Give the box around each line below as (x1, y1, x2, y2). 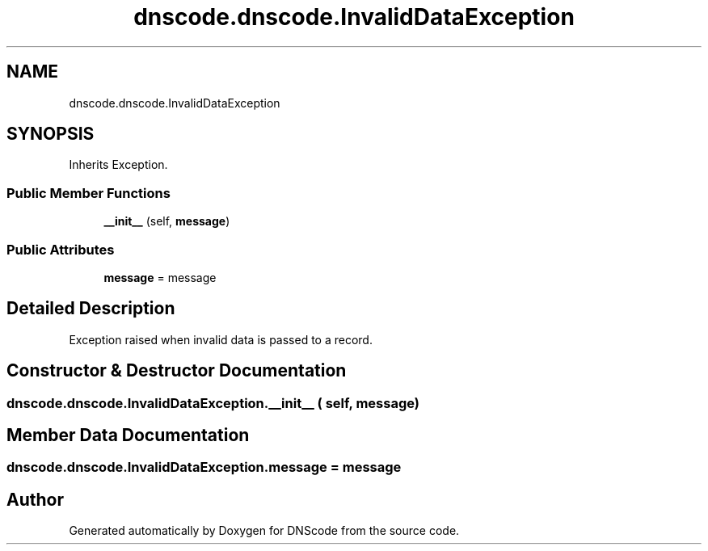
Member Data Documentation (6, 425, 250, 446)
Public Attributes (6, 241, 115, 258)
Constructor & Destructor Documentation (6, 360, 347, 381)
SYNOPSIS (6, 124, 95, 145)
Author (6, 489, 64, 510)
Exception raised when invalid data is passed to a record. (69, 332, 373, 347)
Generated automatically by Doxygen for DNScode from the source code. (69, 524, 460, 538)
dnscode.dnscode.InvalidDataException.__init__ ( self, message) (6, 394, 419, 411)
